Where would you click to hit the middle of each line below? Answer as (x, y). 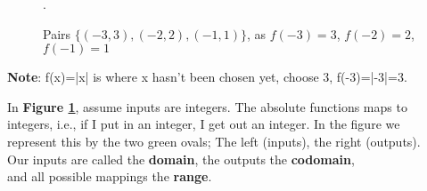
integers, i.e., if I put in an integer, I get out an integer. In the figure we (204, 124)
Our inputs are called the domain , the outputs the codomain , (181, 159)
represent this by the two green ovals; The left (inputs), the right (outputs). (214, 141)
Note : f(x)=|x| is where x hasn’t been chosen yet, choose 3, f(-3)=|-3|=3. (207, 77)
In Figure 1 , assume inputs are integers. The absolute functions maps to (207, 106)
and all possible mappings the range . (110, 176)
